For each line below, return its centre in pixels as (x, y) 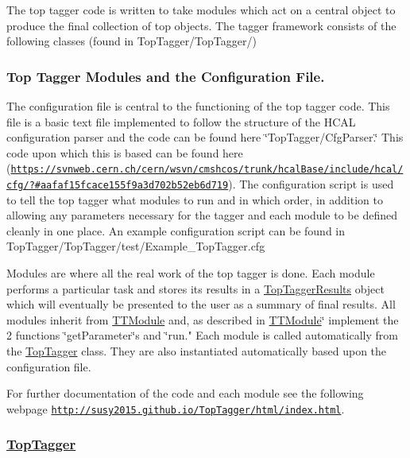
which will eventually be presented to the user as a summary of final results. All (201, 304)
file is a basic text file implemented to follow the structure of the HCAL (181, 121)
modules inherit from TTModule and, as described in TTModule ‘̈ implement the (203, 319)
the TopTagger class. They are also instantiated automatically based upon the (197, 351)
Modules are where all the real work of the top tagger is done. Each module (191, 273)
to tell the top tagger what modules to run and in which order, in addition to (195, 199)
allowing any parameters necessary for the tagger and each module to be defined (202, 215)
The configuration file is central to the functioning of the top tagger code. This (198, 106)
